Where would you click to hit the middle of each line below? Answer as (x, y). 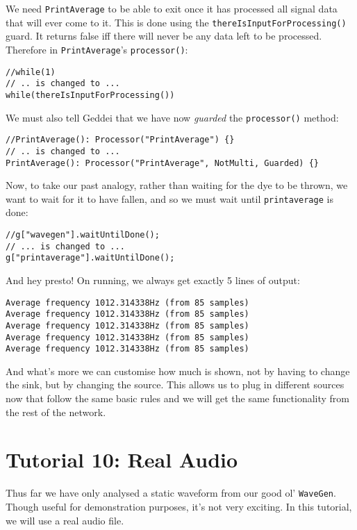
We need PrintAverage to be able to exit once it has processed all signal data (172, 8)
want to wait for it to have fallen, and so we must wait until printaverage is (169, 198)
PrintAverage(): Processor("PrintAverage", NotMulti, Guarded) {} (163, 163)
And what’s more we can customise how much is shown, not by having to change (178, 371)
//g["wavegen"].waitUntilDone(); (83, 235)
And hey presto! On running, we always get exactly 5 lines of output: (153, 280)
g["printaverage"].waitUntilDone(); (90, 258)
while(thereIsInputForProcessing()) (90, 95)
